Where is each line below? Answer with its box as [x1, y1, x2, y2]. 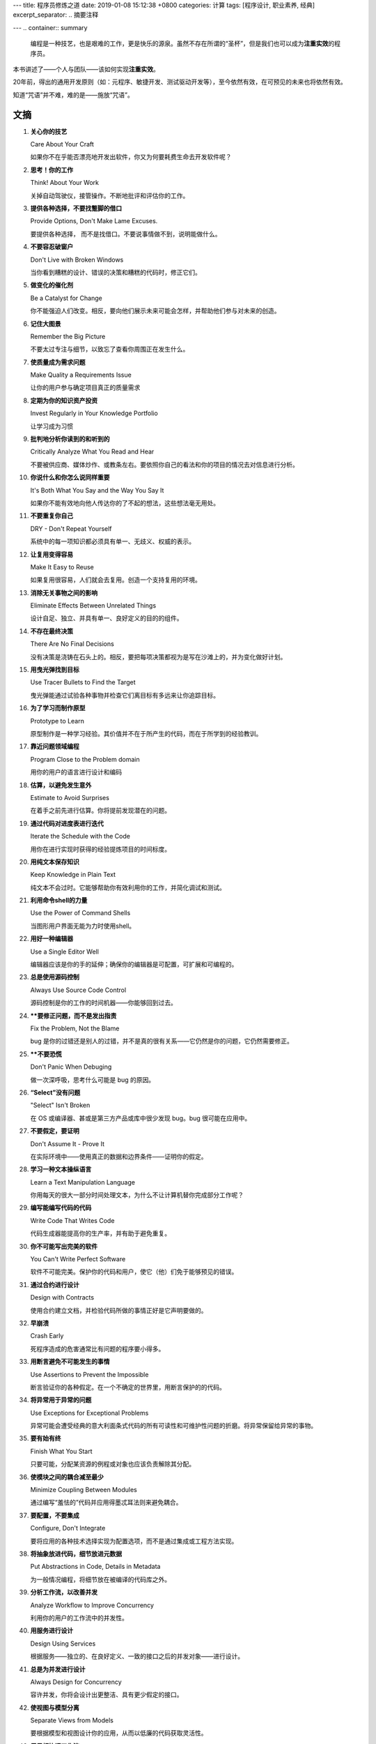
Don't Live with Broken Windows [30, 255, 124, 264]
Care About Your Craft [30, 140, 94, 149]
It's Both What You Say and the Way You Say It [30, 486, 164, 495]
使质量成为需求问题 [30, 358, 86, 366]
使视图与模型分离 [30, 1703, 79, 1712]
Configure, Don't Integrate [30, 1524, 106, 1533]
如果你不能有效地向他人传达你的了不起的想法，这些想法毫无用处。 [30, 499, 219, 507]
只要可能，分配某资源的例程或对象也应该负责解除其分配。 [30, 1460, 195, 1468]
